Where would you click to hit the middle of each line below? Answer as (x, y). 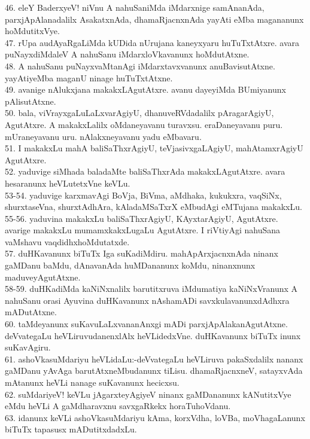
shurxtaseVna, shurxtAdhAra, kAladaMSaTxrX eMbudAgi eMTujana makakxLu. (154, 207)
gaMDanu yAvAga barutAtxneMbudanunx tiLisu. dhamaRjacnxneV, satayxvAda (154, 371)
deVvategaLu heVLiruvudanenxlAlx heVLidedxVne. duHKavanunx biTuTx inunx (153, 335)
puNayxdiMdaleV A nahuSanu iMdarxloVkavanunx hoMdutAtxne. (127, 54)
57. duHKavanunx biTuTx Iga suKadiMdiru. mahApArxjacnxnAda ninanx (142, 253)
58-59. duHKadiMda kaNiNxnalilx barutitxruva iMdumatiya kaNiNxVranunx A (151, 289)
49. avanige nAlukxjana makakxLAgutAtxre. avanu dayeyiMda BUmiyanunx (145, 89)
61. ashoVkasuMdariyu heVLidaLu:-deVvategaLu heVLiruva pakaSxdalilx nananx (154, 359)
